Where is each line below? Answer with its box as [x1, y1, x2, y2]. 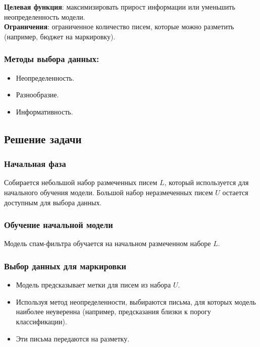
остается [222, 187, 248, 197]
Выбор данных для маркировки [4, 259, 127, 272]
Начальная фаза [4, 157, 66, 170]
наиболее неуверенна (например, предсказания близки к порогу [16, 306, 211, 317]
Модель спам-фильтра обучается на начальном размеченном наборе [4, 238, 211, 249]
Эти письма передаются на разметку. [16, 333, 130, 343]
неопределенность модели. [4, 11, 85, 22]
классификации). [16, 316, 67, 326]
